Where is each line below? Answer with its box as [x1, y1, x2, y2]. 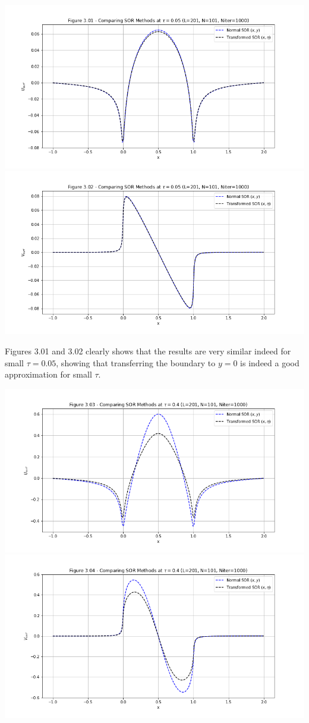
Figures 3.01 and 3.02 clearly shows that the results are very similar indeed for [5, 345, 291, 357]
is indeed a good [240, 356, 299, 369]
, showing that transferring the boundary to [56, 356, 216, 369]
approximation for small [5, 368, 92, 381]
